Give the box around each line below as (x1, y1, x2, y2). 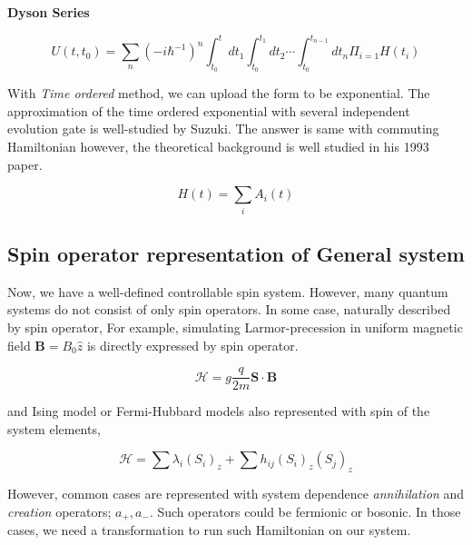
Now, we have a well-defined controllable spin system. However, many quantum (7, 282, 448, 301)
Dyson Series (7, 3, 90, 21)
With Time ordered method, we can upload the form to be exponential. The (7, 84, 430, 103)
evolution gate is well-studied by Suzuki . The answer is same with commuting (7, 119, 439, 138)
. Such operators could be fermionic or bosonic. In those (149, 501, 461, 520)
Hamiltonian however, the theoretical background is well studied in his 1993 (7, 137, 429, 156)
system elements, (7, 419, 101, 438)
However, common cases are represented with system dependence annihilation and (7, 484, 465, 503)
